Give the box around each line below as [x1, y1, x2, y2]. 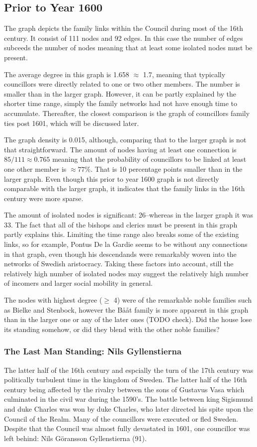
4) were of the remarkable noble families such [113, 295, 252, 305]
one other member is [4, 163, 67, 174]
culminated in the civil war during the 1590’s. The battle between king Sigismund [4, 394, 253, 404]
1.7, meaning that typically [143, 69, 226, 79]
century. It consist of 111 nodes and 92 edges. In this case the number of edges [4, 32, 243, 43]
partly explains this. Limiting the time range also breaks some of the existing [4, 229, 239, 239]
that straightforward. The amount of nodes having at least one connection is [4, 144, 237, 154]
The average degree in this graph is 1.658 [4, 69, 129, 79]
